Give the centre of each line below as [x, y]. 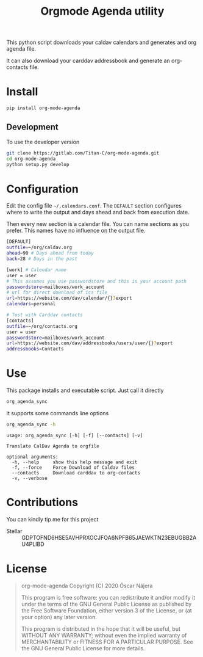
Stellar [14, 531]
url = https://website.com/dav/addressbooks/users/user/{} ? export [90, 343]
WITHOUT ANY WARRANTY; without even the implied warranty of [104, 635]
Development [33, 127]
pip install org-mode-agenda [43, 108]
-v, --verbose [30, 478]
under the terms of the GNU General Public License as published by [106, 604]
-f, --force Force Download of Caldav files [73, 467]
